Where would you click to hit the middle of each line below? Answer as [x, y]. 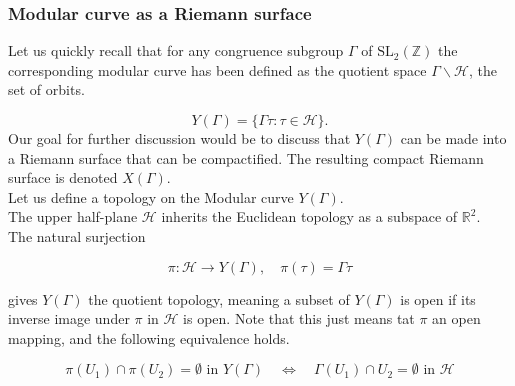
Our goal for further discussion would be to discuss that [179, 138]
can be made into [453, 138]
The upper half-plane [73, 216]
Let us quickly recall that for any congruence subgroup [176, 50]
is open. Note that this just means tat [299, 318]
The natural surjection [77, 235]
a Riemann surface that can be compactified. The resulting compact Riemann [246, 157]
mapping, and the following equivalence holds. [149, 337]
